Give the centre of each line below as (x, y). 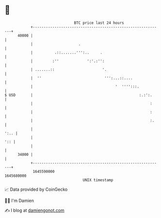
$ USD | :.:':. (78, 95)
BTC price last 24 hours (99, 23)
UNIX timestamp (98, 180)
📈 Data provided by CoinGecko (36, 189)
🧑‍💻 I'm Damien (19, 201)
